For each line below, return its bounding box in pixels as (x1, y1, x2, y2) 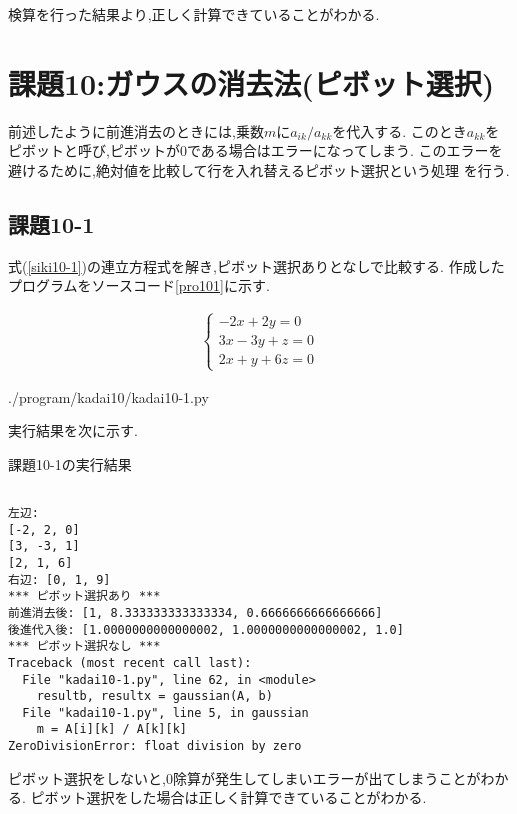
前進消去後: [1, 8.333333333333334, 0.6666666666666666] (8, 605, 383, 620)
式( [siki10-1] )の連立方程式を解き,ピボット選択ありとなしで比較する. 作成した (8, 255, 505, 276)
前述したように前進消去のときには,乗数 (8, 120, 264, 141)
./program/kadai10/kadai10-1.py (8, 386, 209, 407)
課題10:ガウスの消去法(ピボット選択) (8, 62, 495, 103)
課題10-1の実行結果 (8, 453, 132, 474)
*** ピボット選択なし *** (8, 639, 161, 654)
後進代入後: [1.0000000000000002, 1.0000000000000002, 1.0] (8, 622, 404, 637)
